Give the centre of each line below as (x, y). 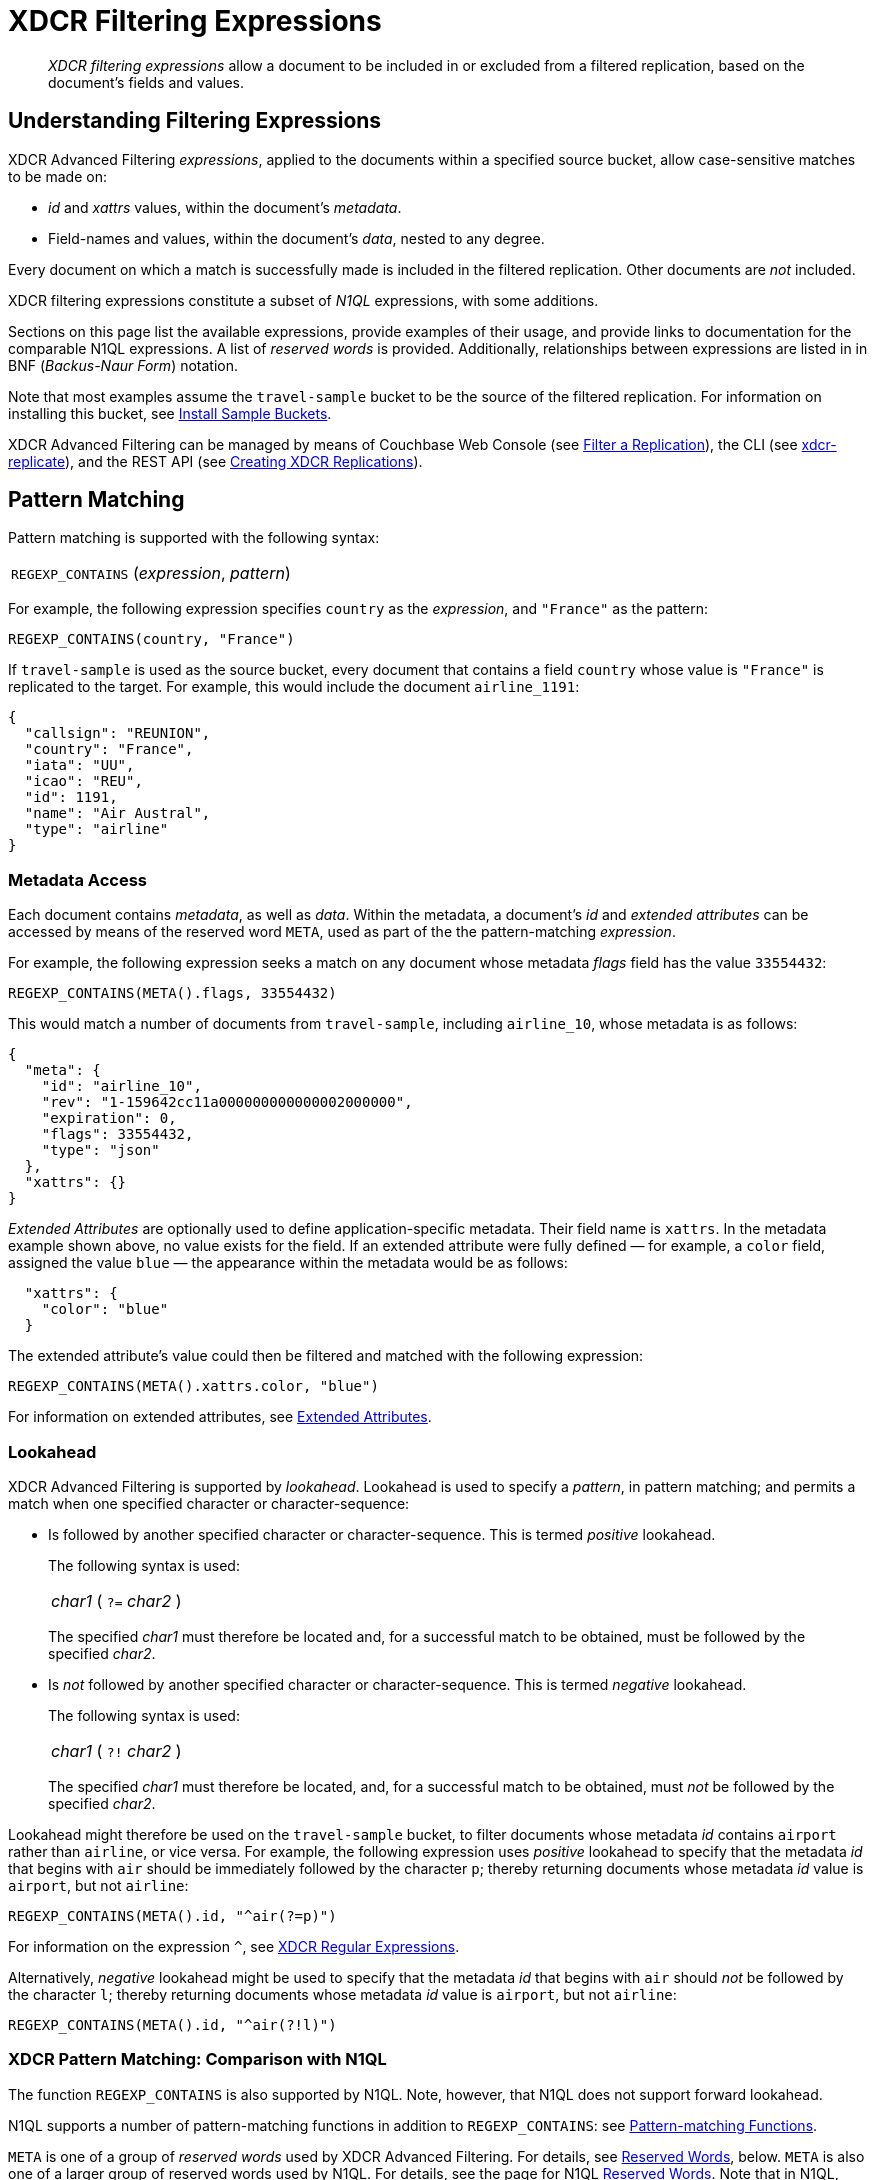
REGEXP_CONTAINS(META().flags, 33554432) (172, 993)
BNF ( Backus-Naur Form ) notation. (123, 365)
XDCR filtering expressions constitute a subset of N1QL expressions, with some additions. (303, 300)
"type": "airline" (96, 829)
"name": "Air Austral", (117, 813)
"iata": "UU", (79, 765)
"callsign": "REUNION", (117, 733)
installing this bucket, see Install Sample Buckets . (170, 413)
